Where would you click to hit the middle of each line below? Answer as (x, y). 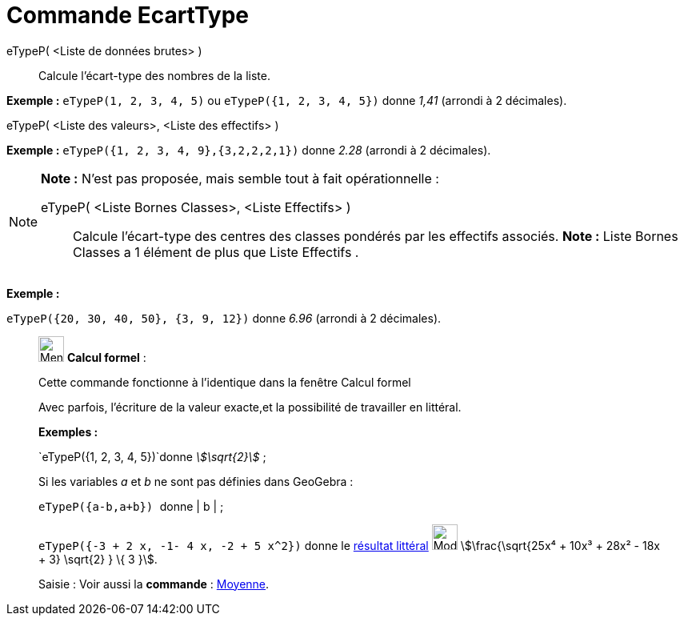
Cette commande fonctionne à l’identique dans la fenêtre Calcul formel (225, 382)
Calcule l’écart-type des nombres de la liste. (154, 75)
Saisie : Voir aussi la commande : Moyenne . (154, 584)
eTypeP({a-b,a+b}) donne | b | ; (131, 506)
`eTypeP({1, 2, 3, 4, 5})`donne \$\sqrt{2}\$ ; (152, 456)
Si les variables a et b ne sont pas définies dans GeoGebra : (196, 481)
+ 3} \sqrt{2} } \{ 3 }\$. (98, 559)
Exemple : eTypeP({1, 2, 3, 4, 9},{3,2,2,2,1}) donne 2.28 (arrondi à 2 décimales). (249, 150)
